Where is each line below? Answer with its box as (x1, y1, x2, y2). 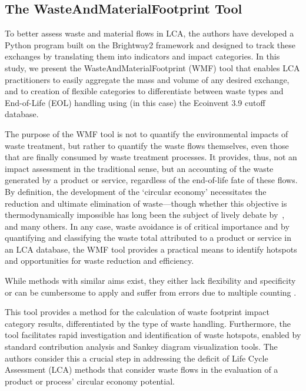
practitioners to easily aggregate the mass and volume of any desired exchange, (5, 73, 290, 85)
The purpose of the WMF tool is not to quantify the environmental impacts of (5, 127, 288, 140)
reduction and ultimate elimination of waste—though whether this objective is (5, 197, 287, 209)
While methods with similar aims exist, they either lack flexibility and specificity (5, 274, 296, 287)
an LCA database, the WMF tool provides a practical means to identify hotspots (5, 243, 297, 255)
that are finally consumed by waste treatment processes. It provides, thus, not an (5, 151, 297, 163)
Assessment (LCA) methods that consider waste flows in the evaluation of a (5, 363, 278, 376)
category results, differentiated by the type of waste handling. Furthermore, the (5, 317, 291, 329)
